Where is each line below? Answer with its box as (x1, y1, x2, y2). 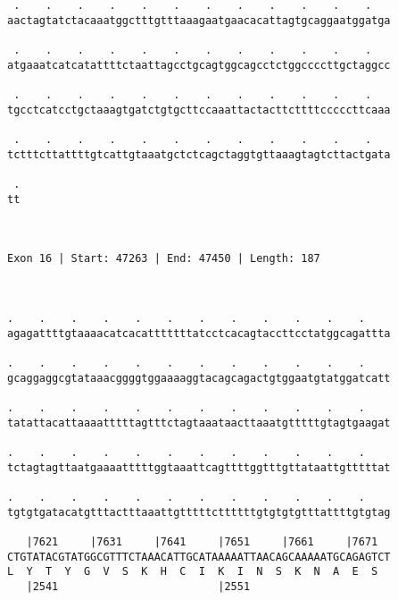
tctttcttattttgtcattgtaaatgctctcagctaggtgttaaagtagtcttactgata (7, 148, 391, 161)
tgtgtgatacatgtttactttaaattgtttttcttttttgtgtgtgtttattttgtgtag (7, 505, 391, 519)
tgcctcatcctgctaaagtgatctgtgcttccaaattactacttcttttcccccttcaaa (7, 103, 391, 116)
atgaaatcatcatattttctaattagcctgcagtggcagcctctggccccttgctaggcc (7, 58, 391, 72)
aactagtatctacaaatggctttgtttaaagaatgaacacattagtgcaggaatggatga (7, 13, 391, 27)
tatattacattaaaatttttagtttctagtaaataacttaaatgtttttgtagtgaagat (7, 416, 391, 429)
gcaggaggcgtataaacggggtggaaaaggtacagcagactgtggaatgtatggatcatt (7, 371, 391, 385)
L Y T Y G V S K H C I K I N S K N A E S (7, 565, 378, 579)
